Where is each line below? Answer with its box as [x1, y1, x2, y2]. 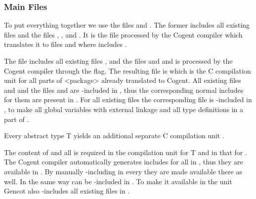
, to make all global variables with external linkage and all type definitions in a [4, 104, 244, 114]
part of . [4, 114, 29, 124]
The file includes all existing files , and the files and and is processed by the [4, 56, 233, 66]
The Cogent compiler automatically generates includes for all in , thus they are [4, 157, 243, 167]
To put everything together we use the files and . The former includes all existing [4, 20, 250, 30]
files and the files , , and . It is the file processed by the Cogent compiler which [4, 29, 243, 40]
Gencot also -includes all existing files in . [4, 186, 130, 196]
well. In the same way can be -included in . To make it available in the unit [4, 176, 232, 186]
